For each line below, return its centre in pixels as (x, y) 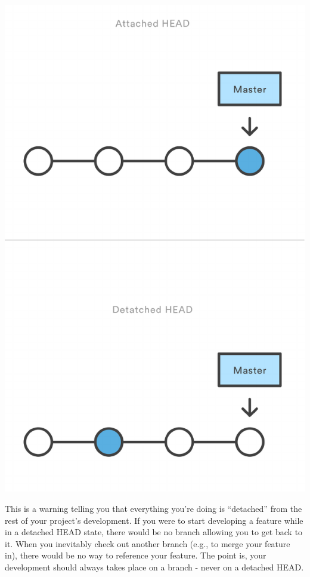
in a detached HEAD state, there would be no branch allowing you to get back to (154, 532)
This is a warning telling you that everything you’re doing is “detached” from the (154, 508)
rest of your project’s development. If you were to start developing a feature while (154, 520)
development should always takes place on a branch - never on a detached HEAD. (154, 567)
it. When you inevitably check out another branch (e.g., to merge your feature (148, 543)
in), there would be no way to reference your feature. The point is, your (136, 555)
